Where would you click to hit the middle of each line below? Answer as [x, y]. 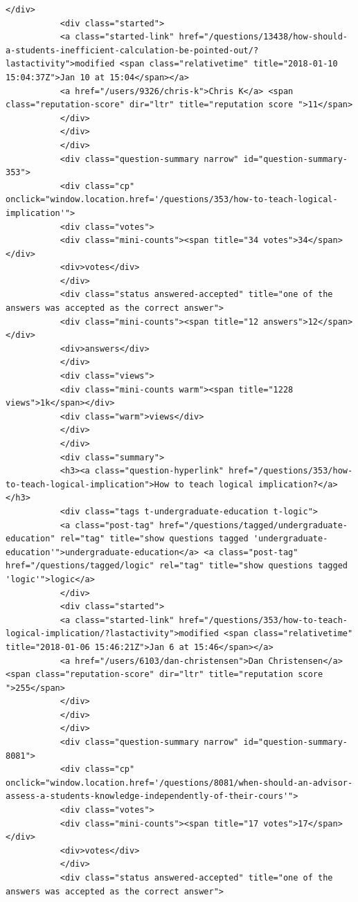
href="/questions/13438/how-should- [263, 37]
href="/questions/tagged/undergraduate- [253, 525]
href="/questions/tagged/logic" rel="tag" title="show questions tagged [177, 566]
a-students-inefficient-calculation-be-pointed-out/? [132, 50]
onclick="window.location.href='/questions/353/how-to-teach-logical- [172, 200]
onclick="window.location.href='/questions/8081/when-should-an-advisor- [179, 783]
